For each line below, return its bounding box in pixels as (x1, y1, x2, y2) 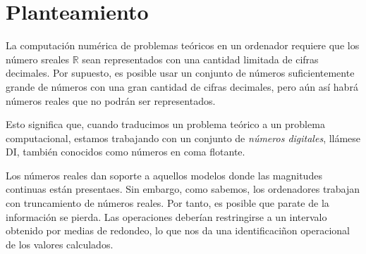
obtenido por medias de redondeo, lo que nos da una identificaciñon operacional (6, 223, 350, 238)
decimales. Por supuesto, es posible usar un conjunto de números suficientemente (6, 65, 355, 80)
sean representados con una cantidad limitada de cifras (82, 51, 319, 66)
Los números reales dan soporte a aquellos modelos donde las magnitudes (6, 167, 322, 182)
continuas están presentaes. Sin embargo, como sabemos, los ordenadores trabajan (6, 182, 360, 196)
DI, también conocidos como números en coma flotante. (6, 144, 245, 159)
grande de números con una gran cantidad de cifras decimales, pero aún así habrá (6, 79, 358, 94)
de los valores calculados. (6, 236, 114, 251)
